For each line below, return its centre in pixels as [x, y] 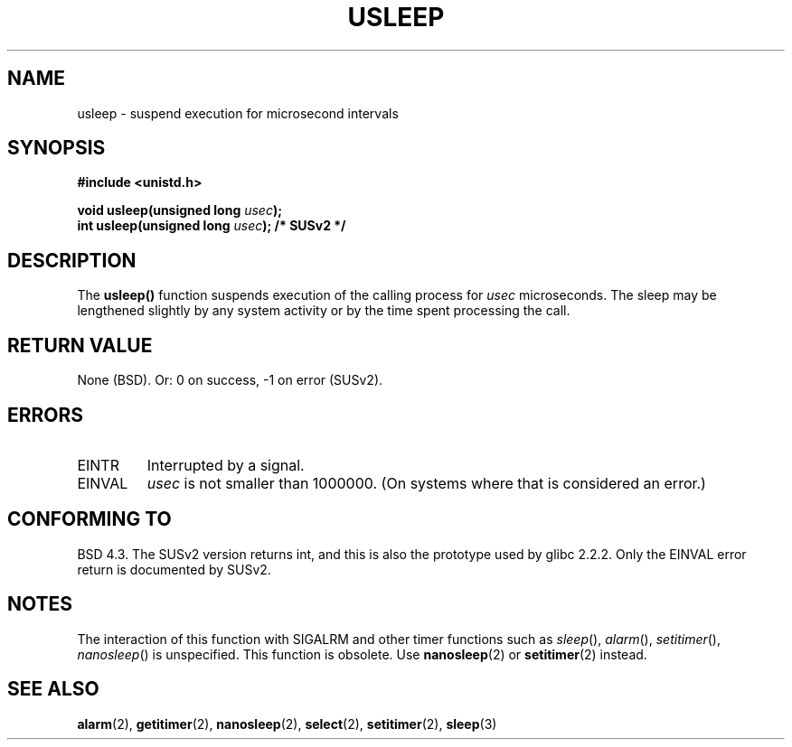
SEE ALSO [53, 689]
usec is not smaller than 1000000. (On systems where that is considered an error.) [426, 483]
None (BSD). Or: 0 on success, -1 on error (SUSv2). [230, 380]
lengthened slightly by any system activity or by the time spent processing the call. [324, 311]
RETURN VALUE [80, 345]
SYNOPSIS [57, 148]
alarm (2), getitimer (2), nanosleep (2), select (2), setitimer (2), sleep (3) [287, 724]
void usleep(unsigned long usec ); [179, 210]
